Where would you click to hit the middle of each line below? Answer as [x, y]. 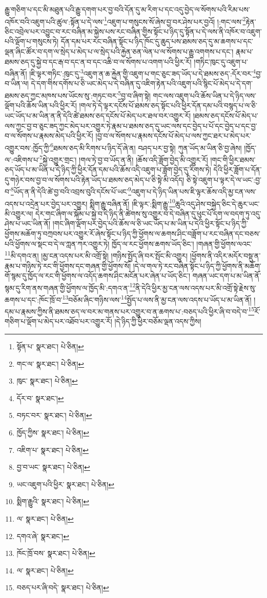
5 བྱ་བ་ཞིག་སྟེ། [134, 95]
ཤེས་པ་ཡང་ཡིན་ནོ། [28, 223]
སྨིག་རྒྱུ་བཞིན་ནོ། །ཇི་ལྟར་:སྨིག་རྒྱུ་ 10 [132, 203]
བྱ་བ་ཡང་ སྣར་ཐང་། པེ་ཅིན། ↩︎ [53, 467]
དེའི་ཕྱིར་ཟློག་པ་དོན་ [238, 170]
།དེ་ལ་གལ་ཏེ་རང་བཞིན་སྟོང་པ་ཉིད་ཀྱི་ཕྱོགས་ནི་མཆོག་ [197, 265]
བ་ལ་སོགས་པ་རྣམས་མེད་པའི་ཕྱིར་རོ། [49, 136]
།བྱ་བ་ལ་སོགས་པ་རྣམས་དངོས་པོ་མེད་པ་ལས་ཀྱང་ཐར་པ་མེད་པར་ [173, 136]
